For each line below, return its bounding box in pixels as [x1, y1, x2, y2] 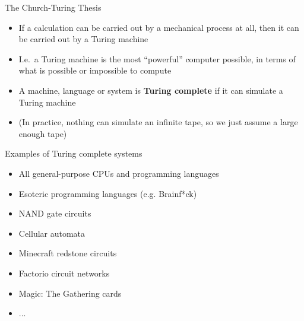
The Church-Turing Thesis [5, 1, 102, 13]
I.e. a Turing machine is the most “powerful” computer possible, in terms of [18, 52, 296, 65]
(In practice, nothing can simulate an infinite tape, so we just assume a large [18, 116, 298, 128]
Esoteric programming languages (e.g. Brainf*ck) [18, 187, 197, 199]
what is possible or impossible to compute [18, 64, 172, 77]
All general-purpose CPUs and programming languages [18, 167, 219, 179]
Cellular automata [18, 227, 85, 239]
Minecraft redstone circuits [18, 247, 117, 259]
